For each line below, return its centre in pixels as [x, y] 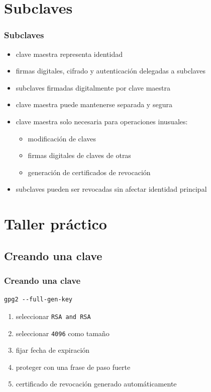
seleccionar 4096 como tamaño [63, 333]
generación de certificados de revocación [89, 172]
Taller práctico [56, 224]
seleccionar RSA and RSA [53, 316]
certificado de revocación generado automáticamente [96, 384]
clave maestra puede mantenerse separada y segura [94, 104]
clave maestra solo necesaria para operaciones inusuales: [102, 121]
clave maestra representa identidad [69, 54]
